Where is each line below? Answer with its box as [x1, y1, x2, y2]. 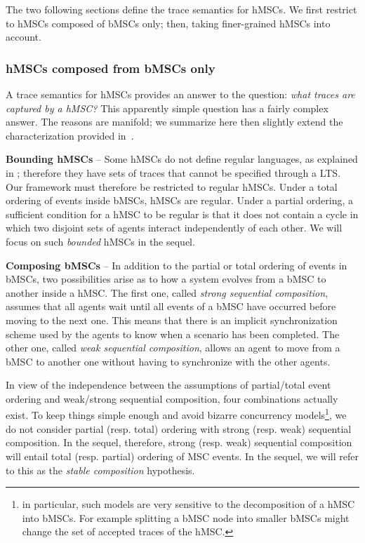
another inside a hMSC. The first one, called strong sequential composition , [6, 285, 328, 300]
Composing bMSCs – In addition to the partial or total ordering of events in [6, 257, 347, 272]
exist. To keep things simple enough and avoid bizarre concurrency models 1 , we [6, 405, 347, 422]
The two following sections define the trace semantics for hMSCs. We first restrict [6, 2, 357, 16]
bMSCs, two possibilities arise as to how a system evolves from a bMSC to [6, 271, 326, 286]
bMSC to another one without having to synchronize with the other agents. [6, 354, 331, 368]
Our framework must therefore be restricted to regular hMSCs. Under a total [6, 179, 338, 194]
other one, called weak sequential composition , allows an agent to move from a [6, 340, 340, 355]
